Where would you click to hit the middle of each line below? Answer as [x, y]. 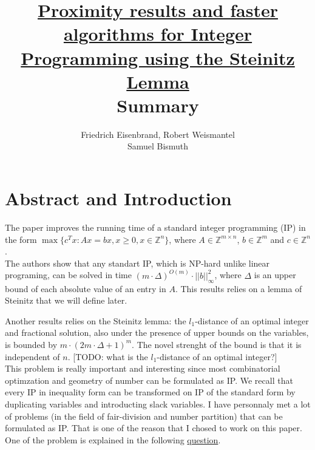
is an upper [275, 275]
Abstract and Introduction [118, 198]
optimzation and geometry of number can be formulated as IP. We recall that [149, 380]
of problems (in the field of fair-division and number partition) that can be [144, 416]
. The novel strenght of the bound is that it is [217, 344]
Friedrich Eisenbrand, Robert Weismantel [158, 134]
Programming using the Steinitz [158, 57]
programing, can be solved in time [68, 275]
